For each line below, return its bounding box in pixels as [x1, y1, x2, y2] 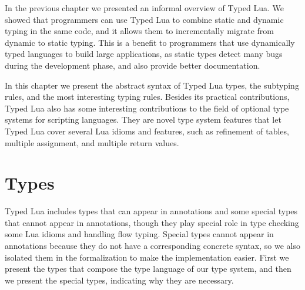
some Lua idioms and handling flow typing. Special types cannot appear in [5, 228, 274, 240]
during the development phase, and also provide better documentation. [5, 59, 260, 71]
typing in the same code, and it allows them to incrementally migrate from [5, 25, 274, 37]
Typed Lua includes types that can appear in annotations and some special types [5, 205, 298, 217]
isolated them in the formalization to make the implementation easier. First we [5, 251, 289, 263]
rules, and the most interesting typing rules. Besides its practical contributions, [5, 90, 290, 103]
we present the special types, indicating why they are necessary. [5, 274, 234, 286]
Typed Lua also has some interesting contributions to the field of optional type [5, 102, 289, 114]
